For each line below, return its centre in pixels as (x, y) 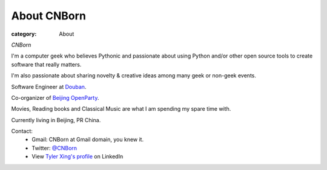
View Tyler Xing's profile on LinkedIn (78, 157)
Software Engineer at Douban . (49, 87)
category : (24, 34)
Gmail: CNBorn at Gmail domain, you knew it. (88, 140)
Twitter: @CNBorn (54, 148)
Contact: (22, 131)
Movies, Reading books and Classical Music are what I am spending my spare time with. (121, 109)
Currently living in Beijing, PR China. (56, 120)
